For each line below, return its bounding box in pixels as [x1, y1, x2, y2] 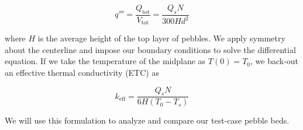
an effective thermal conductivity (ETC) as [5, 66, 159, 79]
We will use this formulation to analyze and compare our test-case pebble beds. [5, 114, 290, 127]
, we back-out [250, 55, 299, 67]
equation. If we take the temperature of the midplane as [5, 55, 206, 67]
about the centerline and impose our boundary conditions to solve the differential [5, 43, 296, 55]
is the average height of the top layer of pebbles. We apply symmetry [37, 32, 285, 44]
